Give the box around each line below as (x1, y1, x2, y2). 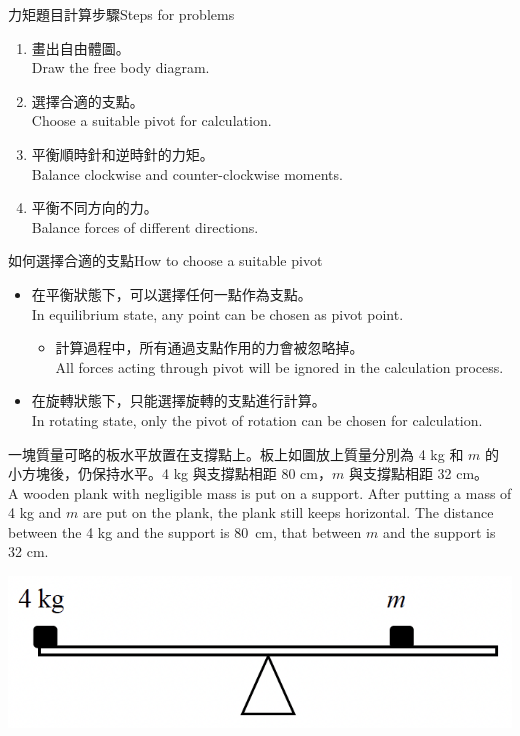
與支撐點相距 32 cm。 (348, 463, 489, 484)
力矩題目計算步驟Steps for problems (8, 4, 235, 24)
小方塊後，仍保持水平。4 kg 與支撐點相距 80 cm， (8, 463, 332, 484)
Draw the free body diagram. (31, 57, 210, 78)
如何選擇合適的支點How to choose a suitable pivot (8, 250, 323, 271)
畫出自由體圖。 (31, 37, 130, 58)
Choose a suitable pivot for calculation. (31, 110, 272, 131)
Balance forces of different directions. (31, 216, 259, 237)
